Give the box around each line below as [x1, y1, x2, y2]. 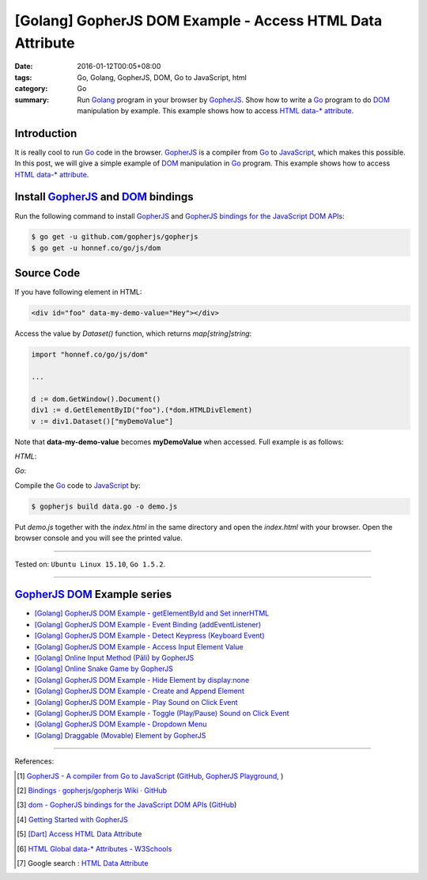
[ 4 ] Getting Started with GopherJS [17, 814, 128, 824]
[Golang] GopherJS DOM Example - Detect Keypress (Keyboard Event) [34, 630, 265, 641]
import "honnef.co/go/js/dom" [31, 350, 149, 360]
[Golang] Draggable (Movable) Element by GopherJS [34, 730, 206, 740]
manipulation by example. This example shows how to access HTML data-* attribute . [77, 105, 354, 115]
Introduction [14, 127, 77, 140]
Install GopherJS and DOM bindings [14, 190, 194, 204]
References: [14, 756, 55, 766]
